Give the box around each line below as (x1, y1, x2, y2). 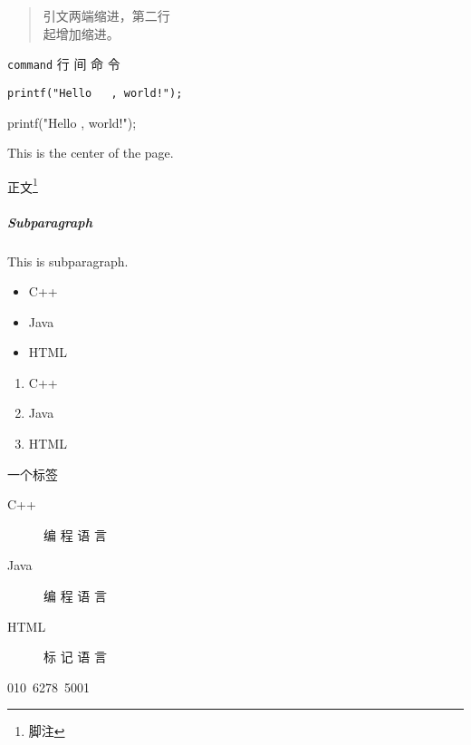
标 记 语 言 (43, 647, 107, 666)
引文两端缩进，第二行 (43, 6, 170, 24)
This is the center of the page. (7, 143, 174, 162)
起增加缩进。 (43, 24, 120, 43)
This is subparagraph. (7, 251, 129, 270)
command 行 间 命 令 (7, 54, 120, 73)
